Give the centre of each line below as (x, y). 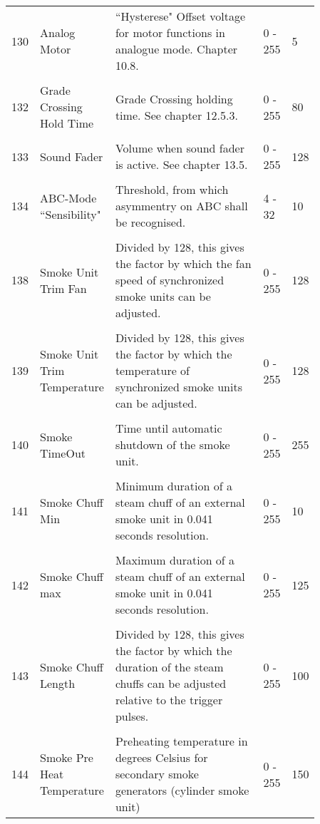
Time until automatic (169, 428)
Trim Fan (63, 288)
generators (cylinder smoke (182, 790)
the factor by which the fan (183, 263)
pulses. (132, 716)
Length (58, 683)
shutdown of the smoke (172, 444)
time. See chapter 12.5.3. (176, 115)
